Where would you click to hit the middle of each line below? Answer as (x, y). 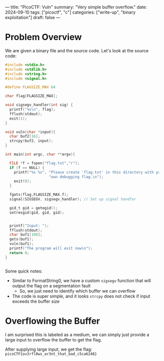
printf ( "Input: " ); (29, 226)
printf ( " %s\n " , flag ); (32, 109)
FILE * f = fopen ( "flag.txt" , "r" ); (44, 163)
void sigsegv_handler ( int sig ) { (39, 105)
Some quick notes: (24, 271)
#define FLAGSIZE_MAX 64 (30, 87)
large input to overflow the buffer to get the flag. (53, 340)
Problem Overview (43, 37)
